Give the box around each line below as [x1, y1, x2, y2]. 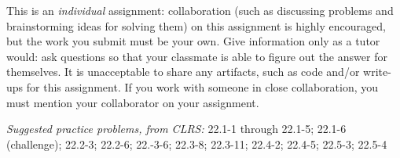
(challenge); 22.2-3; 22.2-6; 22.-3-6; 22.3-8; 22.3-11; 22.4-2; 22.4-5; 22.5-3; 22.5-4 [6, 135, 387, 152]
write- [363, 63, 391, 80]
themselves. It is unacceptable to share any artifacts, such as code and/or [6, 63, 360, 80]
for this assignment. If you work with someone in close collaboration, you [26, 78, 379, 95]
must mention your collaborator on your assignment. [6, 94, 259, 110]
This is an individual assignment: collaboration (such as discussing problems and [6, 2, 394, 18]
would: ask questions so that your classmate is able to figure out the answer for [6, 48, 387, 64]
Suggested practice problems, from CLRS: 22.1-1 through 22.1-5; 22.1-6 [6, 120, 347, 137]
